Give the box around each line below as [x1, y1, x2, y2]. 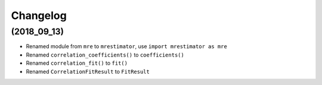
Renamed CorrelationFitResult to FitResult [26, 68, 150, 75]
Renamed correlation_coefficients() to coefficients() [26, 51, 184, 58]
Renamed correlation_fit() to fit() [26, 59, 128, 67]
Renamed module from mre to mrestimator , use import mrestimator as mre [26, 43, 228, 50]
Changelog [11, 9, 67, 22]
